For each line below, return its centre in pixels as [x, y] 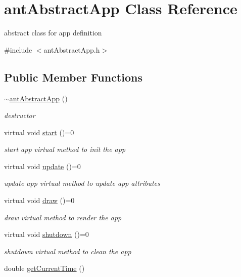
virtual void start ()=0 [39, 132]
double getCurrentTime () [44, 268]
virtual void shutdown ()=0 [46, 234]
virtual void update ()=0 [42, 166]
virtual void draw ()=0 [39, 200]
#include [18, 49]
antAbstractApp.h [72, 49]
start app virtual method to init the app [65, 149]
